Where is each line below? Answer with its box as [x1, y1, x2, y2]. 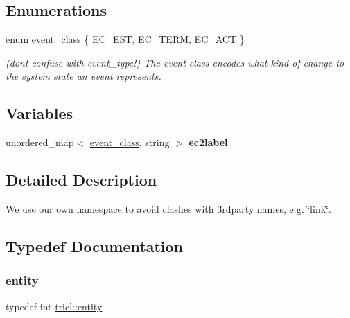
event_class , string [89, 135, 170, 150]
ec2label [189, 135, 228, 150]
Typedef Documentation [6, 235, 183, 256]
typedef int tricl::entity [6, 299, 103, 313]
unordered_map [6, 135, 74, 150]
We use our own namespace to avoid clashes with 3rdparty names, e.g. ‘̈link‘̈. [6, 201, 331, 215]
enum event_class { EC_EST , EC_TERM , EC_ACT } [6, 32, 245, 46]
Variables [6, 103, 73, 124]
